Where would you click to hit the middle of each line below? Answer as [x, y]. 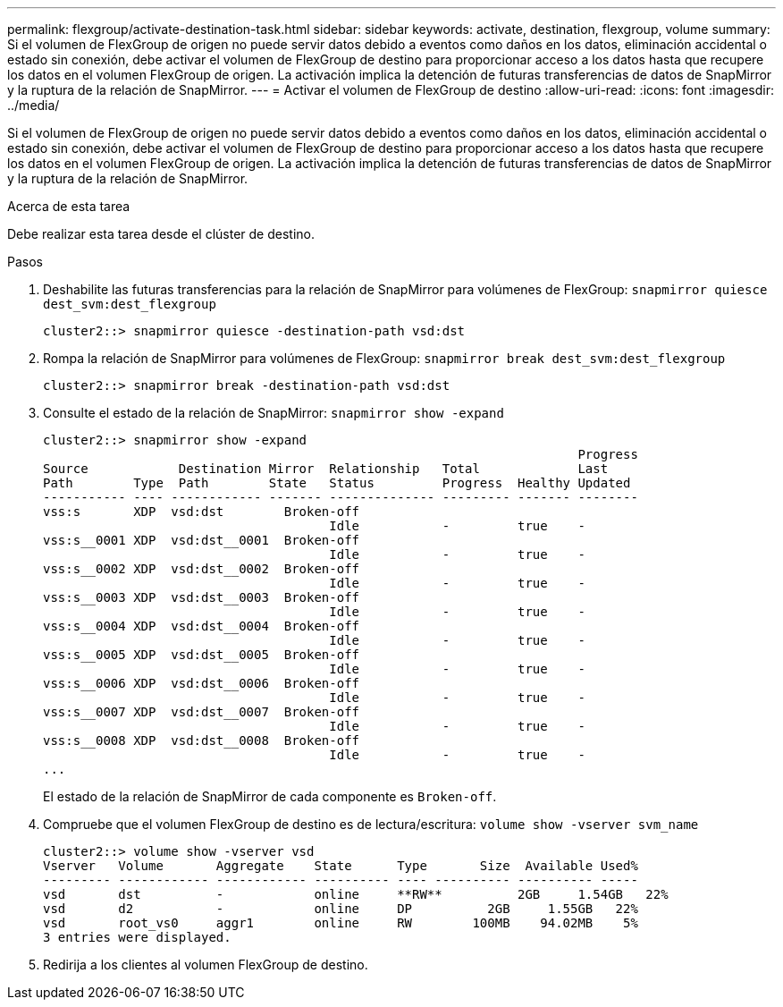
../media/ [34, 105]
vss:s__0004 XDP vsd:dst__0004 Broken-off [202, 626]
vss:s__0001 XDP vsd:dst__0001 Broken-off [202, 540]
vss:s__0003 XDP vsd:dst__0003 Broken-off [202, 597]
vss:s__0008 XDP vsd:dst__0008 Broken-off [202, 740]
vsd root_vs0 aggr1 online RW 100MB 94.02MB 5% [341, 923]
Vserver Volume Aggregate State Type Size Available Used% [341, 866]
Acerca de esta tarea [69, 206]
